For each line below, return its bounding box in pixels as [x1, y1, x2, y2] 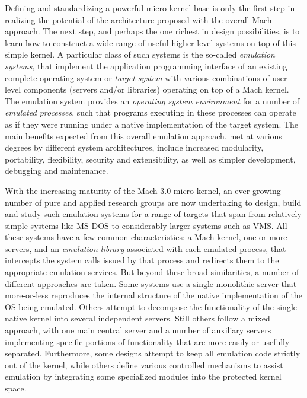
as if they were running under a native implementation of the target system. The [5, 117, 299, 130]
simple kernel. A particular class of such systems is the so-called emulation [5, 48, 275, 61]
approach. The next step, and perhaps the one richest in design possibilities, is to [5, 25, 300, 37]
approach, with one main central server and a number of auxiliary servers [5, 324, 271, 336]
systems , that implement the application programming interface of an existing [5, 59, 287, 72]
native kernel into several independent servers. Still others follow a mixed [5, 312, 270, 324]
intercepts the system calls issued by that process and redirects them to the [5, 254, 279, 266]
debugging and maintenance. [5, 164, 108, 177]
